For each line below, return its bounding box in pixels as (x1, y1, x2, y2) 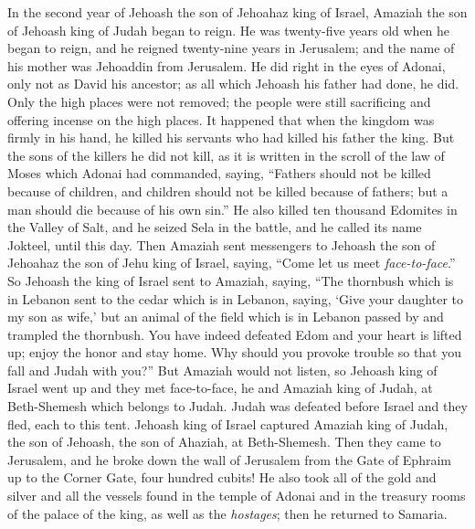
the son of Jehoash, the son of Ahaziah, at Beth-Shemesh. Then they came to (7, 432, 441, 451)
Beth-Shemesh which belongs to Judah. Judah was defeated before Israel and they (7, 397, 468, 416)
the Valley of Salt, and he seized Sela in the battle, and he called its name (7, 217, 422, 237)
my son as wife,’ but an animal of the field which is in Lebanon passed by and (7, 307, 444, 326)
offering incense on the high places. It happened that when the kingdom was (7, 110, 435, 129)
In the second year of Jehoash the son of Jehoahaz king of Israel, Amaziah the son (7, 3, 468, 21)
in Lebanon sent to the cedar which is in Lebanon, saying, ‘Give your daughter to (7, 289, 464, 308)
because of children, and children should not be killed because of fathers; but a (7, 181, 449, 200)
